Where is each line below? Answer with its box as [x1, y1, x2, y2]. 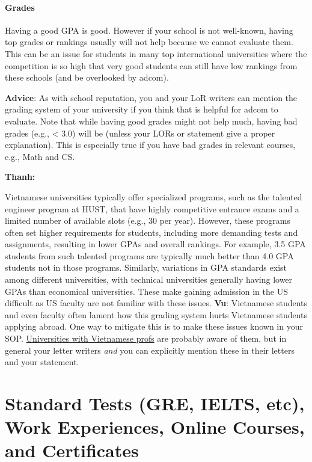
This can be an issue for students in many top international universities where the [5, 47, 307, 60]
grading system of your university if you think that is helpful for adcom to [5, 103, 278, 115]
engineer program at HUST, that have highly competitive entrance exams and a [5, 202, 299, 215]
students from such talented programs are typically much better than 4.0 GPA [5, 249, 294, 262]
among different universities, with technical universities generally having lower [5, 273, 293, 286]
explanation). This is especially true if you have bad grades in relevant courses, [5, 138, 296, 151]
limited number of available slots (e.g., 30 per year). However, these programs [5, 214, 290, 227]
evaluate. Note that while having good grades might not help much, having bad [5, 114, 298, 127]
